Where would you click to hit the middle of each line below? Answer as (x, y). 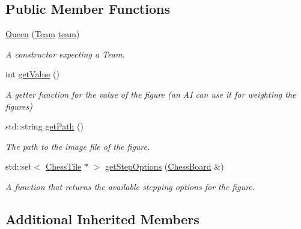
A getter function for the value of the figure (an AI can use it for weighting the (151, 94)
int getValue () (32, 74)
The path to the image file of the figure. (78, 146)
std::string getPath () (44, 126)
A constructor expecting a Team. (65, 54)
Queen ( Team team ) (43, 34)
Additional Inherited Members (102, 219)
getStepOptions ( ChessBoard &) (164, 166)
